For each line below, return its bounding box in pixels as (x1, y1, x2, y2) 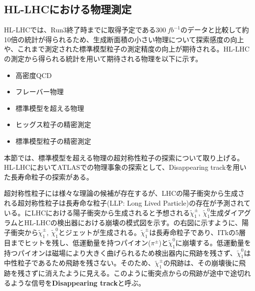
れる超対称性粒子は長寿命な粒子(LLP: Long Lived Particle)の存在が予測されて (4, 197, 251, 208)
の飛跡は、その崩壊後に (163, 258, 239, 268)
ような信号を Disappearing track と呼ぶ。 (10, 277, 145, 288)
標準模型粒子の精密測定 (15, 135, 91, 146)
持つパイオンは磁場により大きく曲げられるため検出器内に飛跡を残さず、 (4, 247, 237, 258)
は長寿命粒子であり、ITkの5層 (149, 227, 246, 237)
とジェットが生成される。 (58, 227, 141, 237)
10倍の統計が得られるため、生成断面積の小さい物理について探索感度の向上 (4, 34, 244, 44)
